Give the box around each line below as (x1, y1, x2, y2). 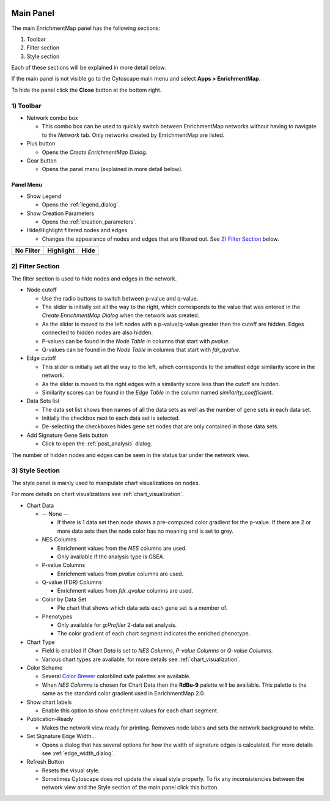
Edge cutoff (26, 354, 56, 362)
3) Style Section (11, 466, 61, 475)
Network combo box (26, 114, 79, 122)
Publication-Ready (26, 715, 73, 723)
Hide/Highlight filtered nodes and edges (26, 227, 128, 234)
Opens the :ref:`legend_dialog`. (42, 201, 120, 208)
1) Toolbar (11, 101, 42, 110)
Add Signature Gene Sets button (26, 431, 108, 439)
